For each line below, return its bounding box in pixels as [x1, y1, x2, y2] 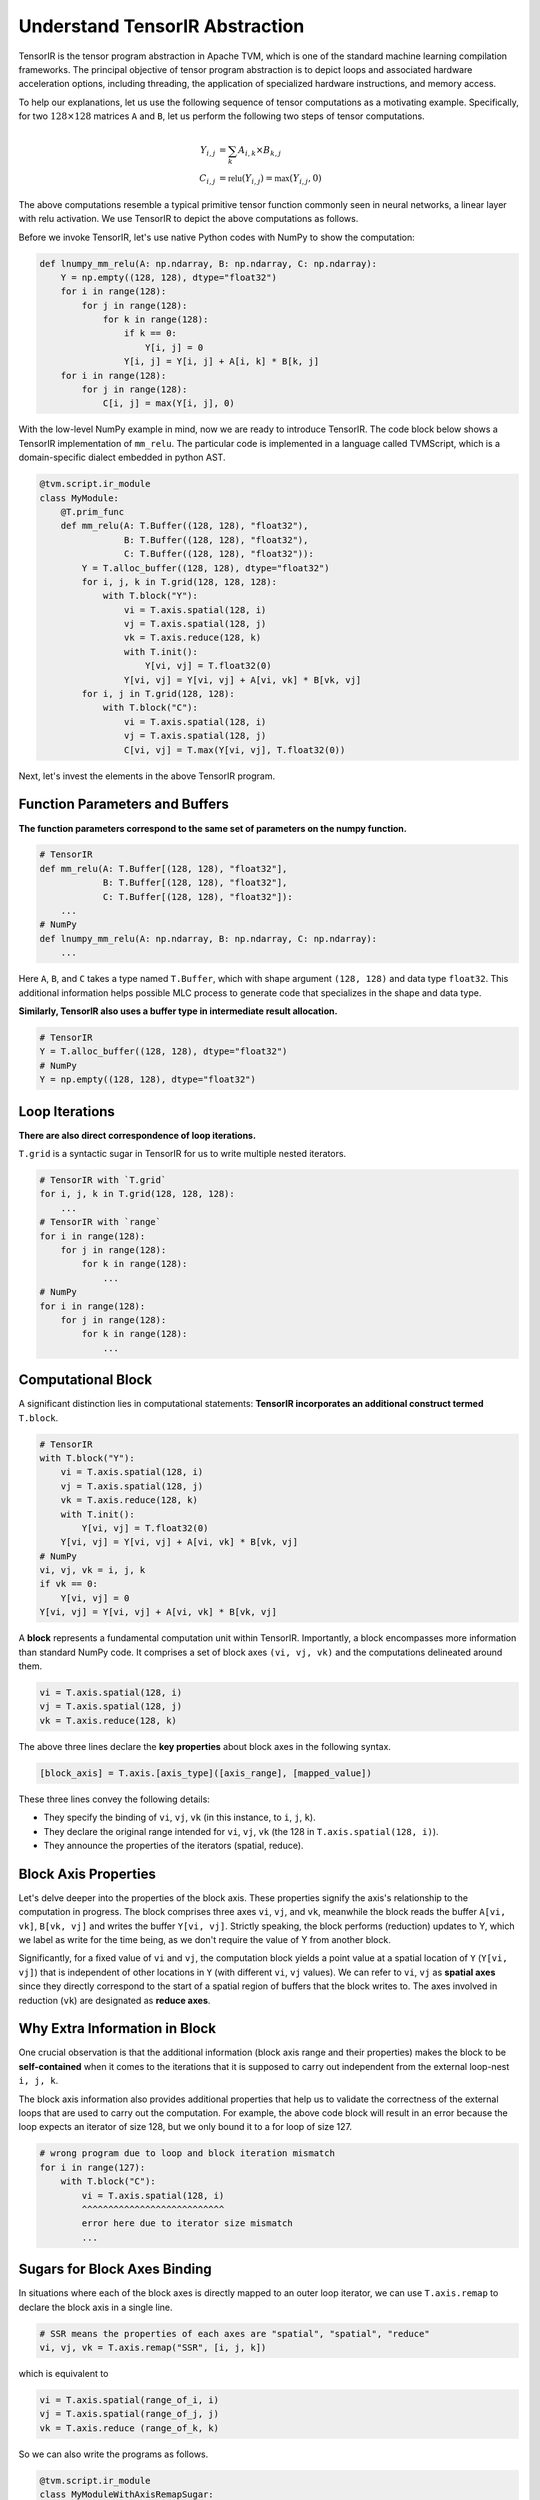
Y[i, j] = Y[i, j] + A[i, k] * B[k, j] [123, 356, 320, 367]
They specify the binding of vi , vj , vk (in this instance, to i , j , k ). [43, 1811, 316, 1824]
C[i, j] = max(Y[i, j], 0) [102, 398, 235, 409]
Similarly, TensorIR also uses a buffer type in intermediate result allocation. [18, 1005, 338, 1017]
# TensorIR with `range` [39, 1216, 162, 1228]
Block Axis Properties [18, 1865, 157, 1882]
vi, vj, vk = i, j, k [39, 1565, 146, 1576]
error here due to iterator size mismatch [81, 2218, 294, 2229]
